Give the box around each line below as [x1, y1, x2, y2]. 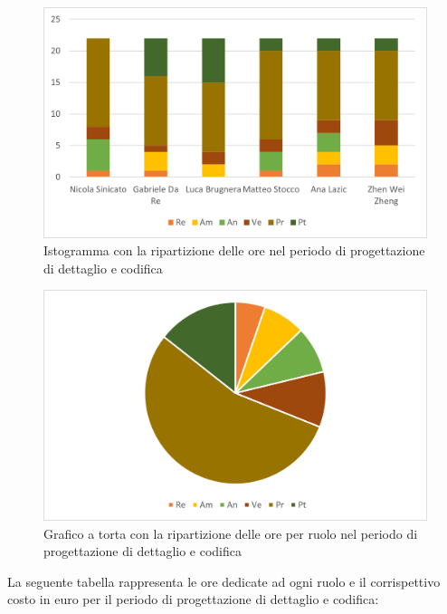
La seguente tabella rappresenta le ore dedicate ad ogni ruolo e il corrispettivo [7, 571, 441, 590]
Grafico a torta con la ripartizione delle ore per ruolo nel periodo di [43, 523, 418, 542]
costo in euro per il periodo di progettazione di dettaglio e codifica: [7, 590, 379, 609]
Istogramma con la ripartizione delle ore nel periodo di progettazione [43, 241, 425, 260]
